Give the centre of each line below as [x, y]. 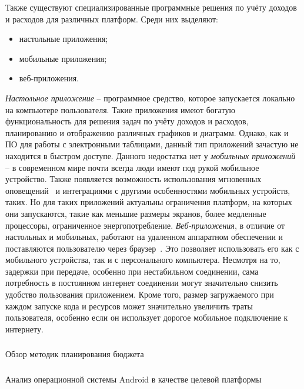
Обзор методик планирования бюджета [75, 354]
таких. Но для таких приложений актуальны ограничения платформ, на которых [149, 202]
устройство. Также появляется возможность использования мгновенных [133, 179]
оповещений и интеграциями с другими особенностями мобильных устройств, [148, 190]
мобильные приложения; [63, 58]
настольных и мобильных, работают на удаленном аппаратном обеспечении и [144, 237]
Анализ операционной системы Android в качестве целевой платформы [133, 379]
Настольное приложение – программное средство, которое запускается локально [150, 98]
